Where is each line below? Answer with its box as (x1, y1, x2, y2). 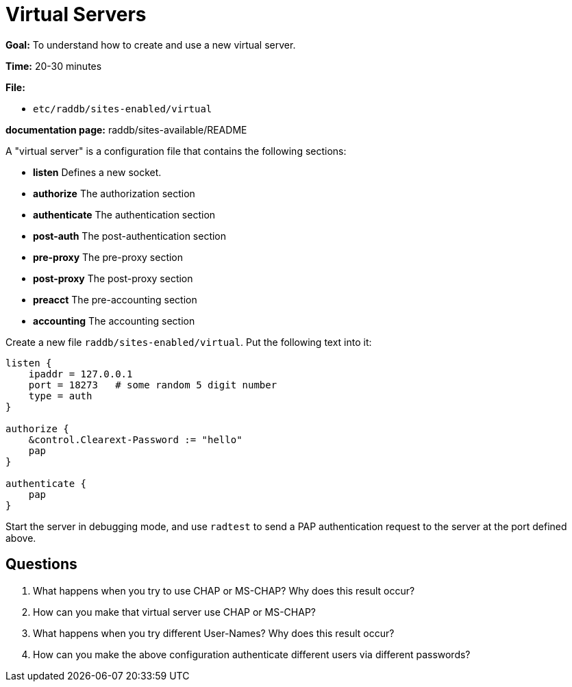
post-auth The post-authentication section (33, 229, 227, 242)
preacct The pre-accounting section (33, 293, 197, 305)
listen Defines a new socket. (33, 166, 162, 178)
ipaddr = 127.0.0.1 (28, 368, 133, 379)
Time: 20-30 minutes (5, 60, 102, 72)
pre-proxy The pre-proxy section (33, 251, 184, 263)
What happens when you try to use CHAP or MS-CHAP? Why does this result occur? (33, 584, 415, 597)
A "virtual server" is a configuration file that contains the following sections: (5, 145, 347, 157)
